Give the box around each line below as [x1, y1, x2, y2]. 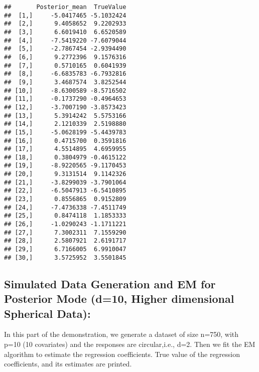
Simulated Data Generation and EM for [4, 276, 216, 291]
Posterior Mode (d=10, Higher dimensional [4, 291, 234, 306]
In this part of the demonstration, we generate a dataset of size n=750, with [4, 329, 239, 339]
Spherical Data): [4, 305, 91, 321]
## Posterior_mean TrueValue [4, 4, 126, 11]
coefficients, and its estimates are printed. [4, 358, 132, 369]
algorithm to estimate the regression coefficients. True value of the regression [4, 348, 240, 359]
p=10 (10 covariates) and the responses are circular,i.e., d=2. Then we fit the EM [4, 338, 255, 349]
